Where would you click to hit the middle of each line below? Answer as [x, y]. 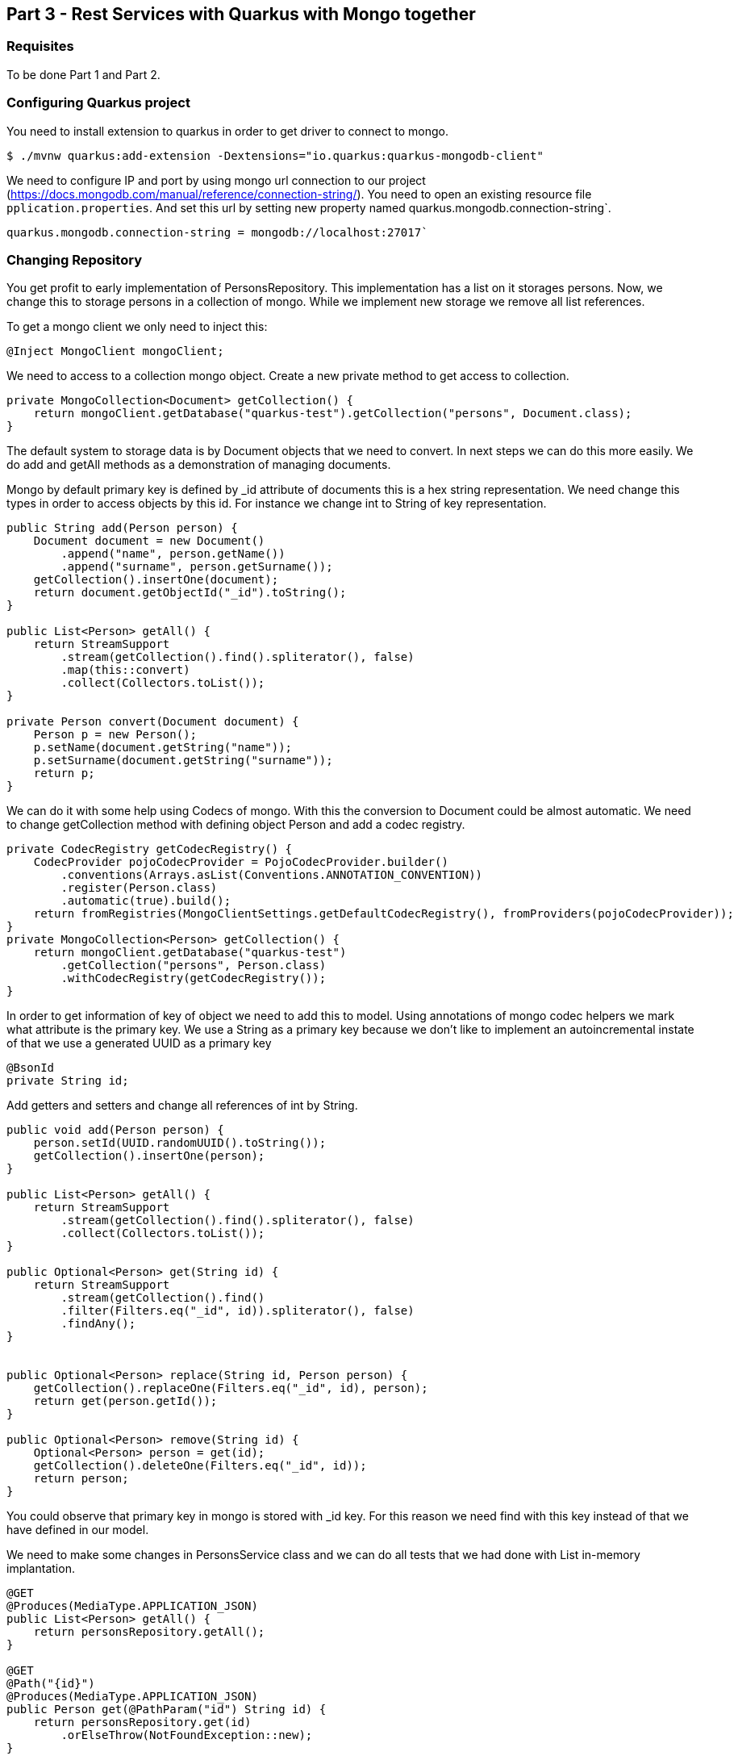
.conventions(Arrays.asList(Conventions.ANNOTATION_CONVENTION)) [272, 875]
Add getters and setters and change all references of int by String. [182, 1106]
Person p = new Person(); [115, 735]
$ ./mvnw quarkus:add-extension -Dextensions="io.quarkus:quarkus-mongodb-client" [275, 155]
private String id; [68, 1081]
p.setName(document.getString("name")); [163, 748]
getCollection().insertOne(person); [149, 1156]
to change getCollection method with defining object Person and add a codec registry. [236, 825]
